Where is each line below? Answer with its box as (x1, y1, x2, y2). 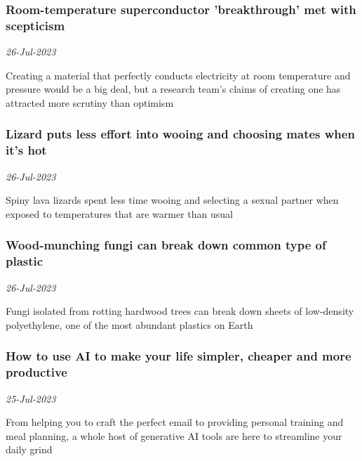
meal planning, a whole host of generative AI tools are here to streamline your (6, 428, 342, 443)
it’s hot (6, 141, 47, 159)
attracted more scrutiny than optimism (6, 95, 174, 110)
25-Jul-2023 (6, 391, 56, 405)
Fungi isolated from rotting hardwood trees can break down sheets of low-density (6, 304, 354, 318)
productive (6, 363, 67, 381)
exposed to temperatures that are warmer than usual (6, 206, 233, 221)
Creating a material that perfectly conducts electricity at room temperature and (6, 67, 351, 82)
